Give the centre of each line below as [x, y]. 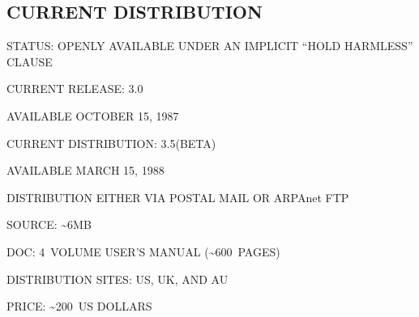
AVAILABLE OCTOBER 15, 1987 [93, 115]
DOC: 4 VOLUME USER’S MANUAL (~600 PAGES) [143, 251]
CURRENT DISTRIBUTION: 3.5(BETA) [111, 143]
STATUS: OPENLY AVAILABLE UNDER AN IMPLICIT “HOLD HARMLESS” [210, 46]
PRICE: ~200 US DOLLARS [79, 306]
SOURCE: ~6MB [49, 224]
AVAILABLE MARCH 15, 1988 [86, 170]
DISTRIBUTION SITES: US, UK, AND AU [118, 279]
